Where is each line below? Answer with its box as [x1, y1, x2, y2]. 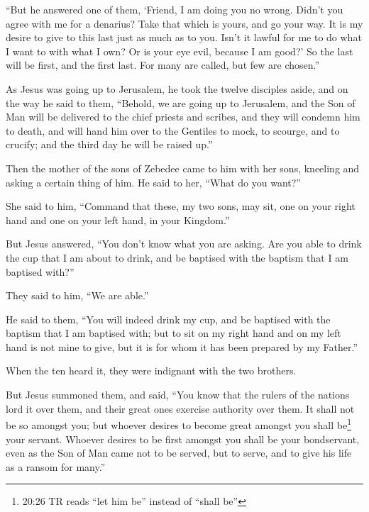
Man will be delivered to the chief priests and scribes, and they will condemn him [6, 109, 360, 124]
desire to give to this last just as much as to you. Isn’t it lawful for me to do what [6, 30, 362, 45]
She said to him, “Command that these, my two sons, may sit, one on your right [6, 199, 356, 213]
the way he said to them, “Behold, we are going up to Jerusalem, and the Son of [6, 95, 356, 110]
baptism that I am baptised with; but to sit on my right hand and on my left [6, 325, 341, 340]
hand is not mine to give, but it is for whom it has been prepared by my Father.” [6, 339, 358, 354]
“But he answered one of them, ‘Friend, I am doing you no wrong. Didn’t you [6, 2, 343, 16]
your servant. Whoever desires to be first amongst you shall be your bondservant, [6, 431, 360, 446]
